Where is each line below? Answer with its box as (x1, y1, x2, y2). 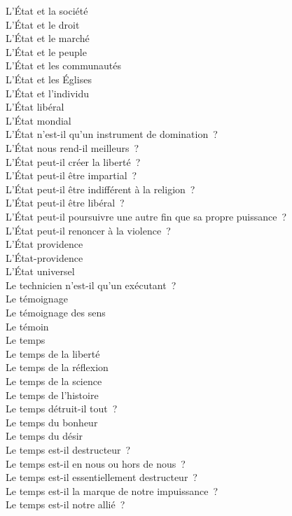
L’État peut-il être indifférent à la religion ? (6, 181, 195, 196)
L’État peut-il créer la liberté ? (6, 154, 141, 169)
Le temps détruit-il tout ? (6, 401, 118, 416)
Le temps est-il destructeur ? (6, 442, 131, 456)
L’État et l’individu (6, 85, 90, 100)
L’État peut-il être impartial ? (6, 168, 137, 183)
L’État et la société (6, 4, 88, 18)
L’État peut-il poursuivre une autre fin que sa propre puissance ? (6, 209, 287, 223)
